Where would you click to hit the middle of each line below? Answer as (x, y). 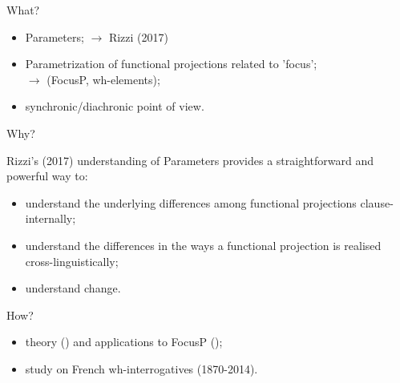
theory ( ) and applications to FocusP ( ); (124, 342)
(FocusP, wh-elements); (103, 79)
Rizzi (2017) (139, 36)
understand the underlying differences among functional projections (191, 202)
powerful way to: (47, 176)
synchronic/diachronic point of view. (115, 106)
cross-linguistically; (72, 261)
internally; (51, 218)
